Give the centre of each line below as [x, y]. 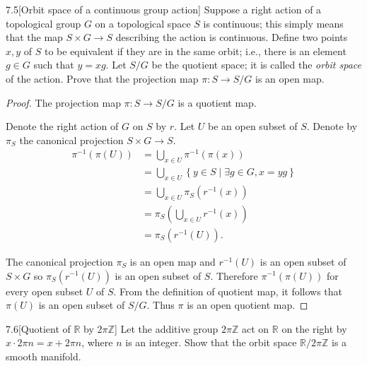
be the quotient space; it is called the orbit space [256, 65]
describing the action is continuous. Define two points [232, 37]
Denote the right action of [62, 126]
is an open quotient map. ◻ [247, 305]
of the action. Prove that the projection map [102, 78]
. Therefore [234, 275]
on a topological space [143, 23]
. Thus [161, 305]
